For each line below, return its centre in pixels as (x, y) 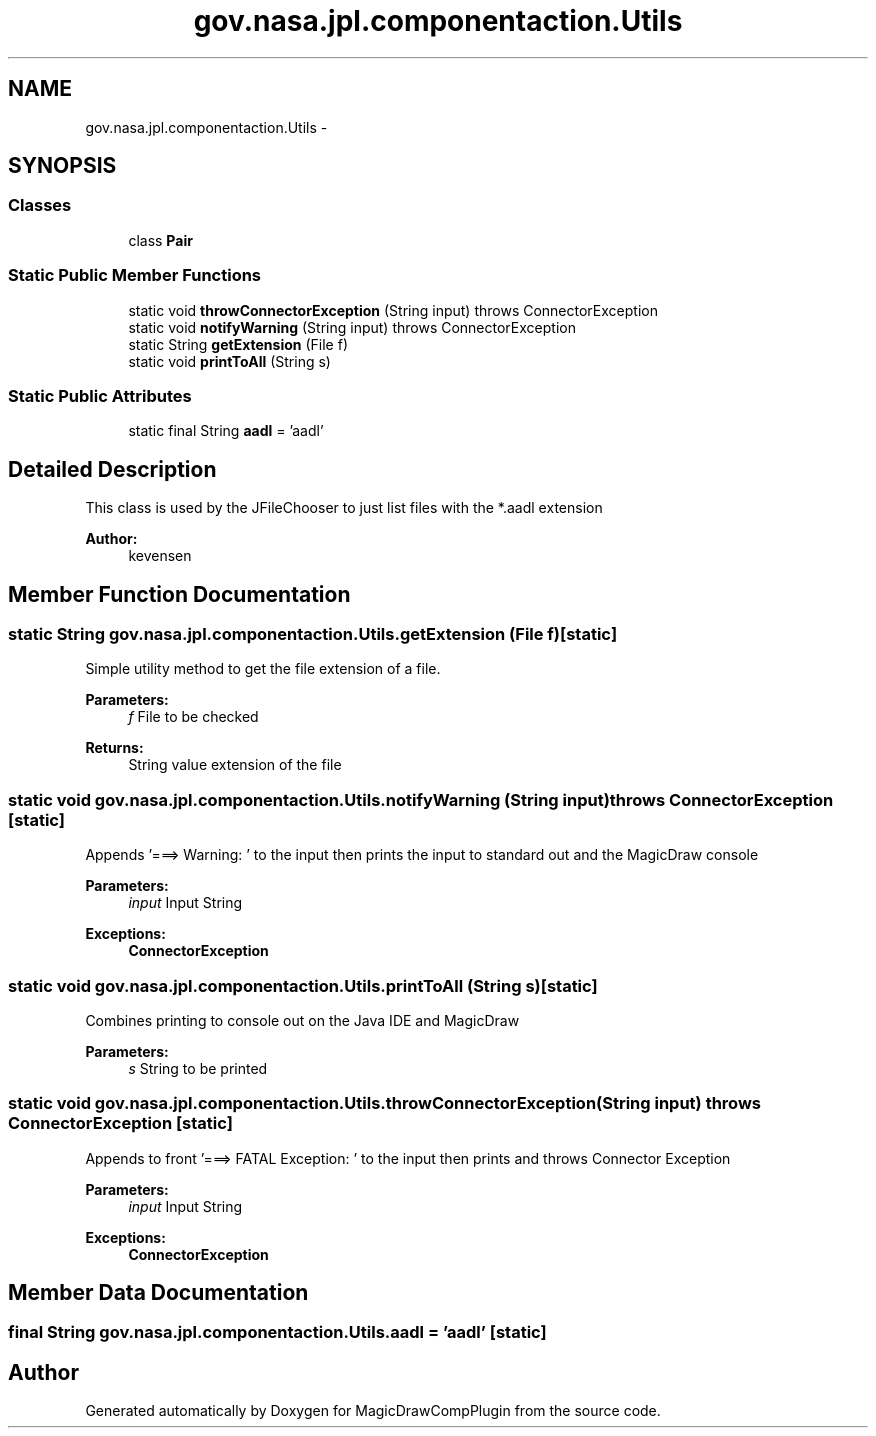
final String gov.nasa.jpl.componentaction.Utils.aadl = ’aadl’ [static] (277, 1332)
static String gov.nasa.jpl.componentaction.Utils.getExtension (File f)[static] (313, 634)
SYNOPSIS (62, 166)
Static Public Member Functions (135, 275)
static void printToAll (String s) (229, 361)
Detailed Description (112, 469)
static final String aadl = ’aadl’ (226, 431)
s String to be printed (198, 1068)
